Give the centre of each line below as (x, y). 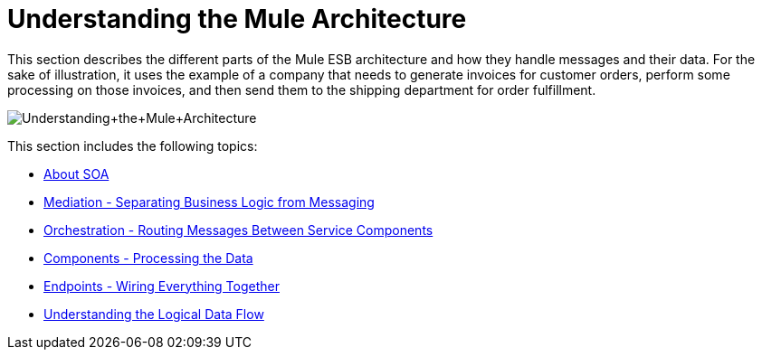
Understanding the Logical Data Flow (154, 314)
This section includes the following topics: (133, 146)
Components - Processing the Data (148, 258)
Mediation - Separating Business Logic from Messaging (209, 202)
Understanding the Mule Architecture (237, 19)
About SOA (76, 174)
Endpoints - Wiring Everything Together (162, 286)
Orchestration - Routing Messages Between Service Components (238, 230)
